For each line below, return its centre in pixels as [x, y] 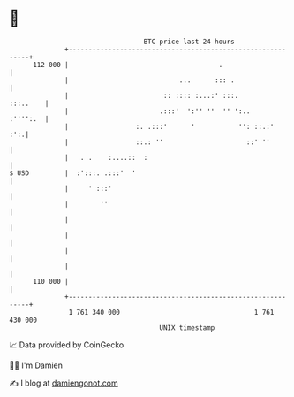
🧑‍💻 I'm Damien [36, 365]
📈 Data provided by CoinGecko [67, 345]
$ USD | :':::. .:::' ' [73, 173]
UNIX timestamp [187, 328]
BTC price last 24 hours [189, 42]
